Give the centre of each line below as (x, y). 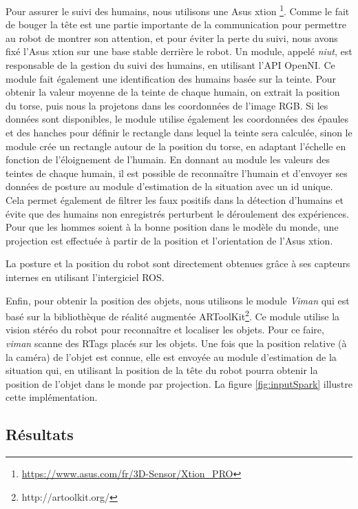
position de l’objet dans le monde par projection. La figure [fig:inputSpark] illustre (179, 383)
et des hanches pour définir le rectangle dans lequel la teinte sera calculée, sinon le (179, 132)
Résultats (40, 434)
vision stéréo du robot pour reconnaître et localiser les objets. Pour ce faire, (165, 330)
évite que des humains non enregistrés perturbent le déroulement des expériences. (177, 213)
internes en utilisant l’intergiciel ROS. (85, 277)
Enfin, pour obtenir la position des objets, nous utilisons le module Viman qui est (178, 300)
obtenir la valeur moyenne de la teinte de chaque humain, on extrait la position (173, 92)
